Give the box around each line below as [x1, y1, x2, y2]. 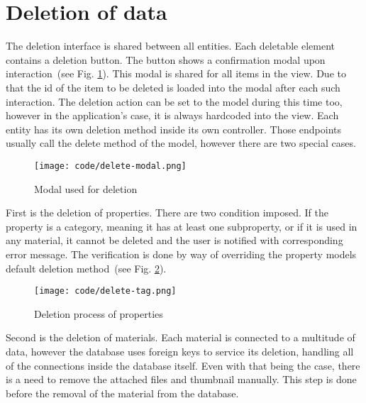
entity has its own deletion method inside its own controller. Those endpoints [6, 121, 342, 136]
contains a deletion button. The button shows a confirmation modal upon [6, 52, 326, 67]
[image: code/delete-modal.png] [34, 160, 187, 171]
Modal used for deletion [34, 181, 138, 196]
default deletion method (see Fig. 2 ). [6, 260, 167, 275]
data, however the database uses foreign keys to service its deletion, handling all [6, 343, 354, 358]
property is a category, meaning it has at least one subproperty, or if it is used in [6, 219, 357, 233]
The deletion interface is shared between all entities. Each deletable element [6, 38, 335, 53]
